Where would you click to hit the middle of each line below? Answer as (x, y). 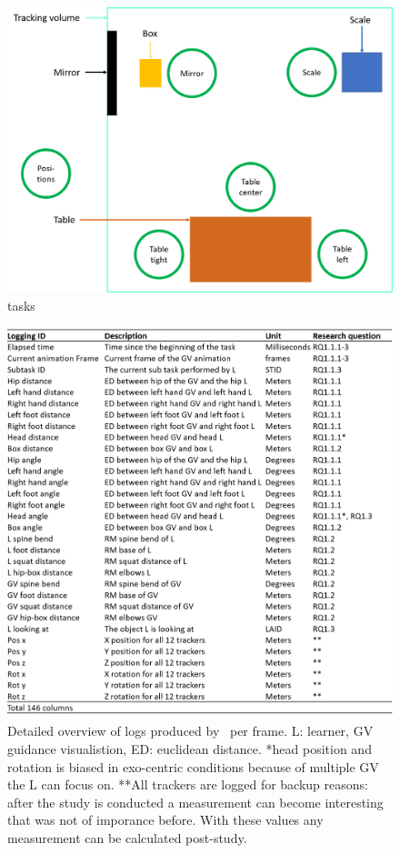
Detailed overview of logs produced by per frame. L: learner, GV (190, 731)
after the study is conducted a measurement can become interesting (195, 802)
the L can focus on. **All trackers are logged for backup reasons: (188, 784)
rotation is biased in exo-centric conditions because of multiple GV (193, 766)
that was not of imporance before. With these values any (165, 820)
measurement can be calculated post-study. (127, 837)
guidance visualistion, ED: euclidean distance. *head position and (190, 748)
